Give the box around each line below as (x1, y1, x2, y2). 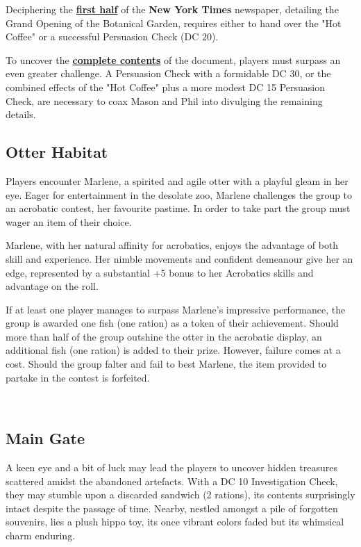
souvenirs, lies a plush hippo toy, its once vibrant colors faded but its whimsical (6, 514, 344, 529)
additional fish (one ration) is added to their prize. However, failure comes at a (6, 343, 341, 357)
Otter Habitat (6, 141, 108, 163)
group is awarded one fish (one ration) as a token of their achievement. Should (6, 316, 339, 330)
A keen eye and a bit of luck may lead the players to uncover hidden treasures (6, 460, 337, 475)
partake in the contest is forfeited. (6, 370, 150, 384)
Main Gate (6, 427, 85, 449)
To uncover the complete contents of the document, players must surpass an (6, 52, 341, 67)
